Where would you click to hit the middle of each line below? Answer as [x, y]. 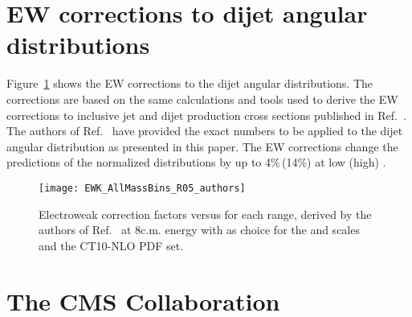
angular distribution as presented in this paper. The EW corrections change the [202, 146]
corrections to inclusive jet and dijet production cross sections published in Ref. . [206, 115]
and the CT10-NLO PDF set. [111, 245]
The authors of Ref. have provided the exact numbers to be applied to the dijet [205, 131]
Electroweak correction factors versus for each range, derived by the [205, 214]
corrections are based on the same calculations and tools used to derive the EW [202, 99]
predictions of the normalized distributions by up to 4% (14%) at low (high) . [196, 162]
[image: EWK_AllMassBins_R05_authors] [142, 188]
